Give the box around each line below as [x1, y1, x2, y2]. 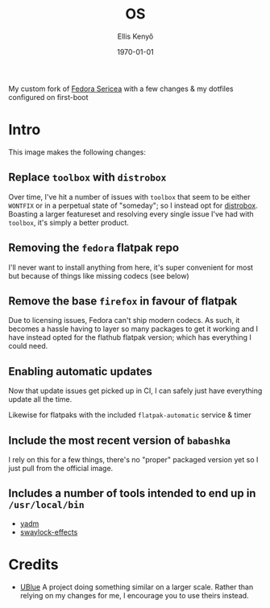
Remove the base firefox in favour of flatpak [8, 294, 238, 308]
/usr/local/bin [8, 499, 85, 511]
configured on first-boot [8, 92, 89, 101]
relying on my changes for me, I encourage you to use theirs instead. [19, 590, 249, 600]
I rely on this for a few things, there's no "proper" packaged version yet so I [8, 454, 259, 464]
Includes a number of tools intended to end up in [8, 486, 256, 500]
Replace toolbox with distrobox [8, 171, 167, 184]
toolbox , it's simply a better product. [8, 217, 129, 227]
